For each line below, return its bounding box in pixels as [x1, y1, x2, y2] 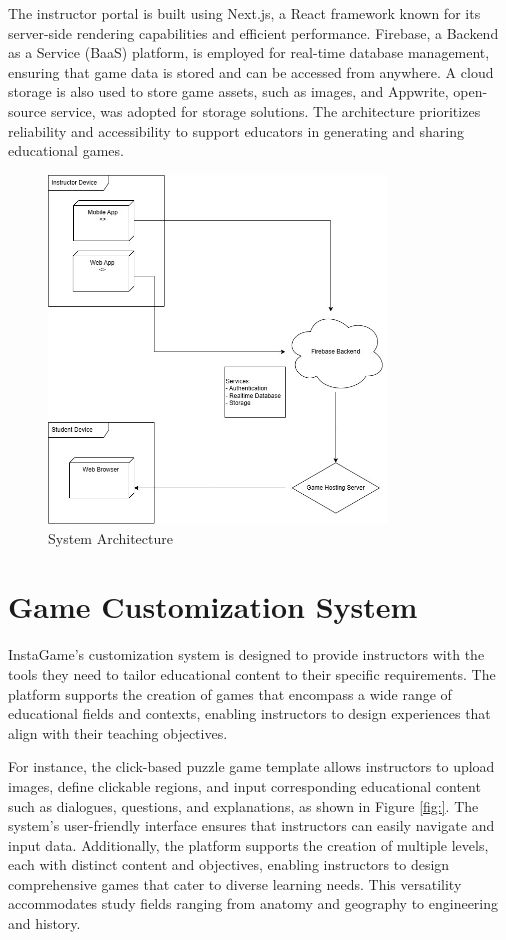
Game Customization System [8, 586, 418, 627]
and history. [8, 913, 81, 934]
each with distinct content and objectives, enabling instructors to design [8, 854, 450, 875]
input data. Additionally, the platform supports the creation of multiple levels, [8, 834, 489, 855]
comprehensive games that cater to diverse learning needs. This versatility [8, 873, 462, 894]
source [8, 100, 47, 121]
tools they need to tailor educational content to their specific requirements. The [8, 663, 496, 684]
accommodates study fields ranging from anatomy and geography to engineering [8, 893, 499, 914]
